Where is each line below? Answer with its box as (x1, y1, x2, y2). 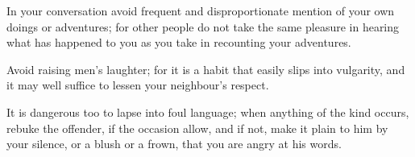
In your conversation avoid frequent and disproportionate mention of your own (6, 2, 395, 19)
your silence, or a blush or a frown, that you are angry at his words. (6, 135, 342, 152)
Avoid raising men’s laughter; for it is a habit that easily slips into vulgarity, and (6, 60, 405, 77)
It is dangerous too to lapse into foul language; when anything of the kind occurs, (6, 103, 409, 120)
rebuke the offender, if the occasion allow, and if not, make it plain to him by (6, 119, 388, 136)
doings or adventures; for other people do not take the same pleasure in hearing (6, 18, 400, 35)
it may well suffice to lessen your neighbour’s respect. (6, 76, 269, 93)
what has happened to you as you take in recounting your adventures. (6, 34, 351, 51)
